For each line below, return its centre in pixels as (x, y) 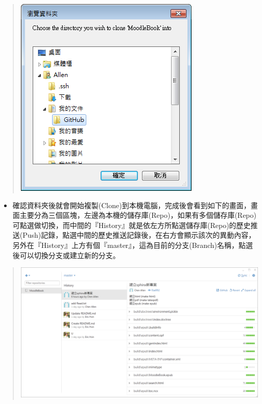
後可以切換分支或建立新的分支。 (66, 255)
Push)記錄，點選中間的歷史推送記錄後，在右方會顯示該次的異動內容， (139, 235)
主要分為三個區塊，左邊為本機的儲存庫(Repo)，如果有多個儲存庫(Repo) (138, 215)
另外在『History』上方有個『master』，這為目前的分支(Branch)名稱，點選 (133, 245)
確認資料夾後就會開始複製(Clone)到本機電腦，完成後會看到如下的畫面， (132, 205)
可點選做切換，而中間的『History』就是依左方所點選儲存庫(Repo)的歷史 (132, 225)
